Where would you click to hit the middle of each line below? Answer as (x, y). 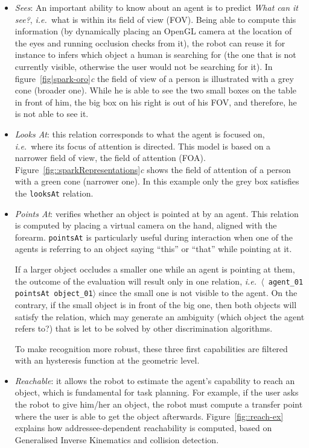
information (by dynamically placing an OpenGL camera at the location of (153, 31)
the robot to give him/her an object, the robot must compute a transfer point (159, 404)
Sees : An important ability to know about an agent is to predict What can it (157, 7)
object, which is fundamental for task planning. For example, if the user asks (157, 392)
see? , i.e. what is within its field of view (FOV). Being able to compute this (155, 19)
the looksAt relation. (54, 193)
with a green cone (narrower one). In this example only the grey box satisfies (157, 181)
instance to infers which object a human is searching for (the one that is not (155, 55)
